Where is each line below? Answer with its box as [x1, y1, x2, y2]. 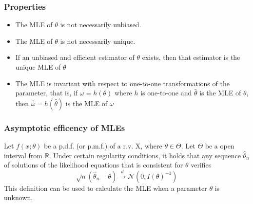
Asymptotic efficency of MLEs [4, 121, 125, 133]
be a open [205, 141, 234, 150]
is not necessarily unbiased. [60, 19, 141, 30]
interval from [4, 150, 43, 160]
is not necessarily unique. [60, 36, 136, 46]
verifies [191, 160, 212, 170]
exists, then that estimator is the [142, 52, 240, 62]
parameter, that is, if [15, 88, 78, 98]
